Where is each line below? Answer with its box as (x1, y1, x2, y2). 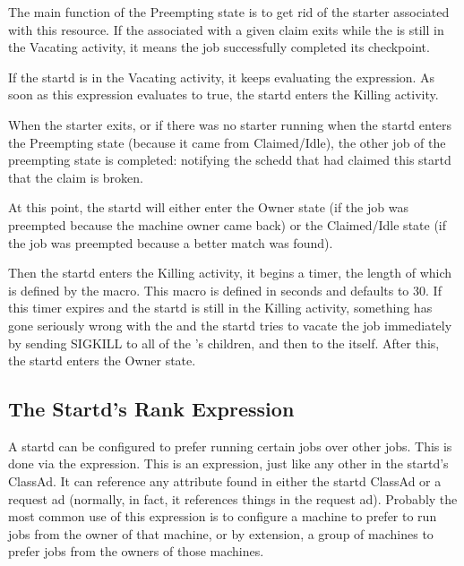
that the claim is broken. (8, 167, 144, 186)
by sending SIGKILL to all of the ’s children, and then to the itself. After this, (8, 333, 440, 352)
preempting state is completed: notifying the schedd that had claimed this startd (8, 150, 451, 169)
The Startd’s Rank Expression (8, 395, 295, 423)
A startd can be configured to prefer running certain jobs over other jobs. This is (8, 436, 452, 455)
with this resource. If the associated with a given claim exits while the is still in (8, 20, 444, 39)
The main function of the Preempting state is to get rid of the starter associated (8, 3, 450, 21)
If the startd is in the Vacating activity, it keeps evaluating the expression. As (8, 67, 435, 86)
